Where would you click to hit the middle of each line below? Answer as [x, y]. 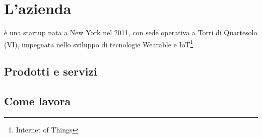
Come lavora [38, 101]
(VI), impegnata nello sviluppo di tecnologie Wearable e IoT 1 [99, 43]
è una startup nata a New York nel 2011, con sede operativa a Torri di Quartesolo [131, 32]
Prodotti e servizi [51, 71]
